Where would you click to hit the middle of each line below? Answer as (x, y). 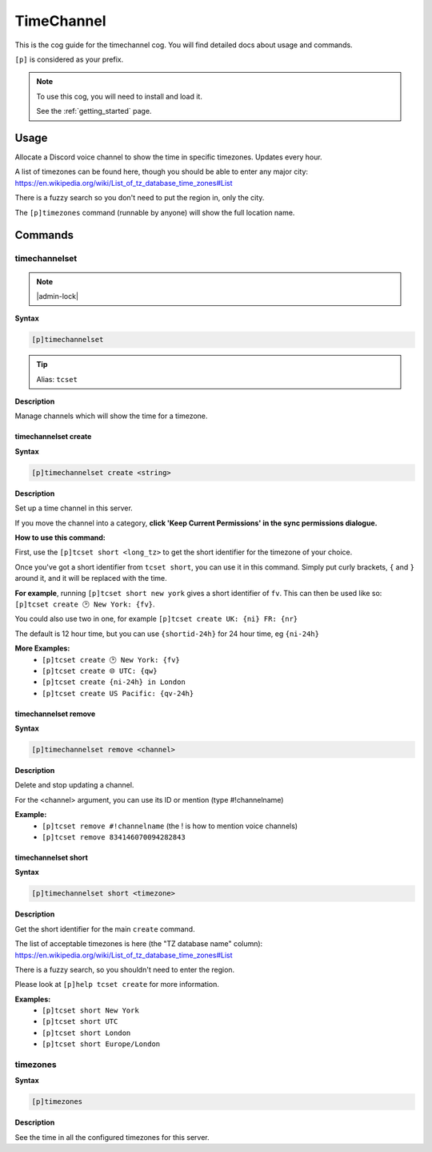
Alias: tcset (57, 379)
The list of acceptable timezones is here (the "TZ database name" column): (139, 944)
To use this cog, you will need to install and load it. (120, 96)
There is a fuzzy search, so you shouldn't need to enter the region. (125, 969)
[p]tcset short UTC (80, 1022)
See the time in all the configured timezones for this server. (112, 1137)
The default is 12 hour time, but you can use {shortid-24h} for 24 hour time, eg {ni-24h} (167, 634)
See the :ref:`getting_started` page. (94, 111)
